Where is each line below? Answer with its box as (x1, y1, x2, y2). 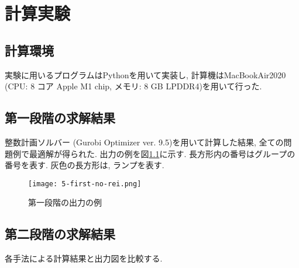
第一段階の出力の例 (28, 196, 102, 208)
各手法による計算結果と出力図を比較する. (5, 252, 163, 264)
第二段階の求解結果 (5, 225, 115, 243)
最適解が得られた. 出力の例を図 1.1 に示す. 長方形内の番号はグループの (29, 147, 295, 159)
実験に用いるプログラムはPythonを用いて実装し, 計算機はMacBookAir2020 (5, 68, 286, 81)
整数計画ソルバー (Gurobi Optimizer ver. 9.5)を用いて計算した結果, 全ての (5, 135, 284, 148)
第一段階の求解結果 (5, 109, 115, 127)
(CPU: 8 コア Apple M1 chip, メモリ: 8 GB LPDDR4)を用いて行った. (5, 80, 262, 92)
